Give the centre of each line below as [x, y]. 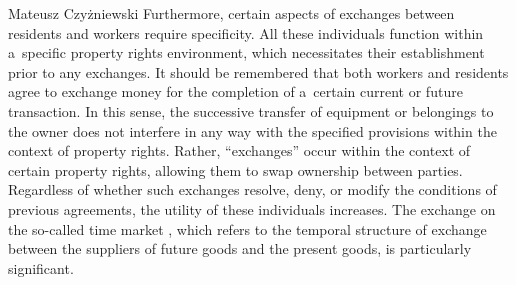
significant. [41, 267]
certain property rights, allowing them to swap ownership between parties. [235, 169]
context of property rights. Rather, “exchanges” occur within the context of [239, 150]
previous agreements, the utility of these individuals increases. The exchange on [252, 208]
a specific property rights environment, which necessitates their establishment [246, 52]
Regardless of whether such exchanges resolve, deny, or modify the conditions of [252, 189]
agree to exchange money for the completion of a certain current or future [235, 91]
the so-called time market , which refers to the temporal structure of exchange [247, 228]
